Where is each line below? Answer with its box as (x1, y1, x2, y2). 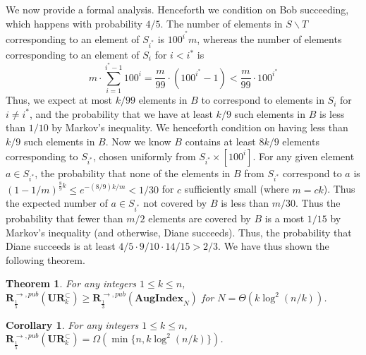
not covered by (143, 195, 207, 210)
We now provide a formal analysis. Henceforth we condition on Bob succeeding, (6, 2, 349, 16)
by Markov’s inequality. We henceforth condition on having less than (51, 120, 348, 135)
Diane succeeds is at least (6, 239, 116, 253)
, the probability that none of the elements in (35, 165, 231, 180)
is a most (264, 211, 305, 226)
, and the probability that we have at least (30, 106, 213, 121)
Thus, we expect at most (6, 92, 113, 107)
